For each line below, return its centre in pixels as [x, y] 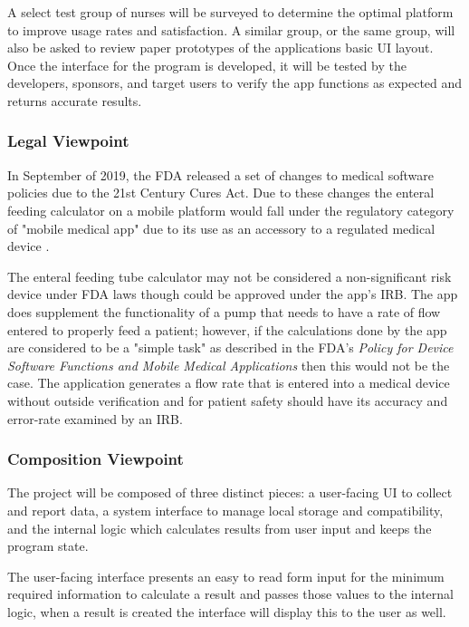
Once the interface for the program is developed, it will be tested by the [207, 65]
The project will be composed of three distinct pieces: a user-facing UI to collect [230, 492]
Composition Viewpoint [96, 459]
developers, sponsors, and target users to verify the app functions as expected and [235, 83]
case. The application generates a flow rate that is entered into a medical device [229, 383]
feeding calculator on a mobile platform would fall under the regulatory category [231, 210]
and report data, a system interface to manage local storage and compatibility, [225, 510]
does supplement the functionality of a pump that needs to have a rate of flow [224, 311]
